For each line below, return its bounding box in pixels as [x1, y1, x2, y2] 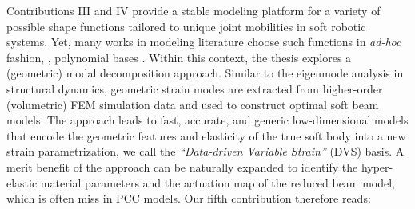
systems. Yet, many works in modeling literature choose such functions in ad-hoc [6, 34, 401, 50]
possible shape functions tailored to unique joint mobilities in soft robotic [6, 18, 366, 34]
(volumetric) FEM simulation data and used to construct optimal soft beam [6, 96, 379, 112]
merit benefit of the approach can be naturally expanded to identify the [6, 158, 358, 175]
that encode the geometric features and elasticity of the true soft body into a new [6, 127, 406, 144]
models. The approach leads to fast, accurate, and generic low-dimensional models [6, 112, 409, 128]
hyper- [361, 158, 393, 175]
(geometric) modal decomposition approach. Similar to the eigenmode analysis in [6, 65, 404, 81]
